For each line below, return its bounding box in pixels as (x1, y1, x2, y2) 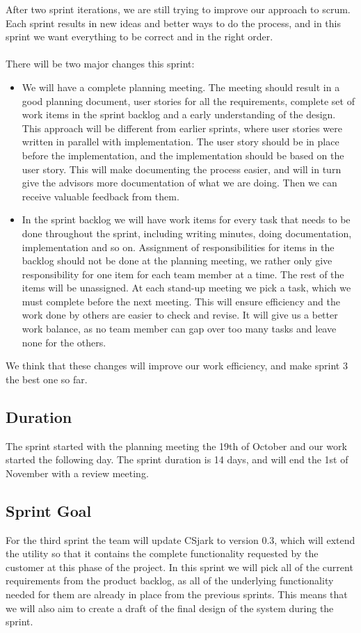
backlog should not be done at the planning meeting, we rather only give (22, 253, 332, 268)
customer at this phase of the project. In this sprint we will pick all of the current (6, 559, 353, 574)
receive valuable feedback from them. (22, 189, 179, 203)
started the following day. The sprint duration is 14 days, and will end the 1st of (6, 452, 348, 467)
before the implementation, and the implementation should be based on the (22, 147, 344, 162)
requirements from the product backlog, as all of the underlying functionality (6, 573, 334, 588)
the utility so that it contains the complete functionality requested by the (6, 546, 319, 561)
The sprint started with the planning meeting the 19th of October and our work (6, 438, 347, 453)
